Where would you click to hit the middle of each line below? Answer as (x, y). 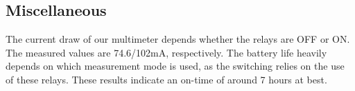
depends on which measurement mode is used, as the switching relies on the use (175, 66)
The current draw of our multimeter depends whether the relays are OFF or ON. (178, 39)
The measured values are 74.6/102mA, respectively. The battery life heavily (166, 52)
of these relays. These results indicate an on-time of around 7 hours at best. (166, 79)
